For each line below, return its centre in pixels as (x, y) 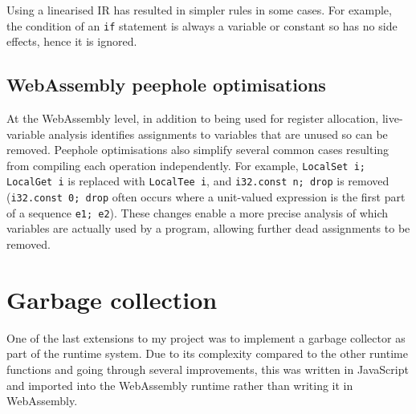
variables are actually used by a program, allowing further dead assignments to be (208, 228)
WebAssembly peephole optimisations (166, 85)
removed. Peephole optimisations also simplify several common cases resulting (198, 150)
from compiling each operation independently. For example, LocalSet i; (186, 165)
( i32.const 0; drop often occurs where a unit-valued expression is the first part (206, 197)
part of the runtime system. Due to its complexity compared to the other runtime (207, 353)
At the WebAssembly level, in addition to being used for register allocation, (193, 118)
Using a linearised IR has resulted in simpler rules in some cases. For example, (199, 10)
